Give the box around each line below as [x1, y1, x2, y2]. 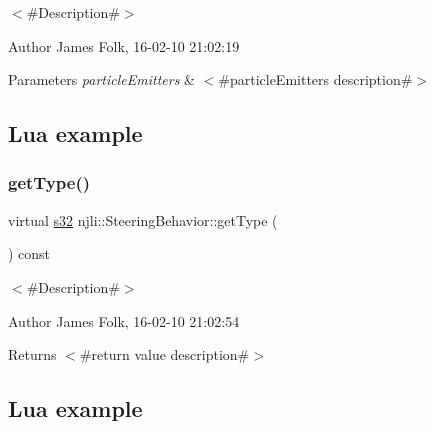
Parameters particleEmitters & [8, 69, 195, 90]
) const [8, 243, 51, 264]
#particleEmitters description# [218, 69, 413, 90]
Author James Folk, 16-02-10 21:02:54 [8, 310, 240, 331]
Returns [8, 344, 57, 365]
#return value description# [79, 344, 250, 365]
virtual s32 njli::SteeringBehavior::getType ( [8, 209, 278, 230]
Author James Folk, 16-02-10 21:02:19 [8, 35, 240, 56]
